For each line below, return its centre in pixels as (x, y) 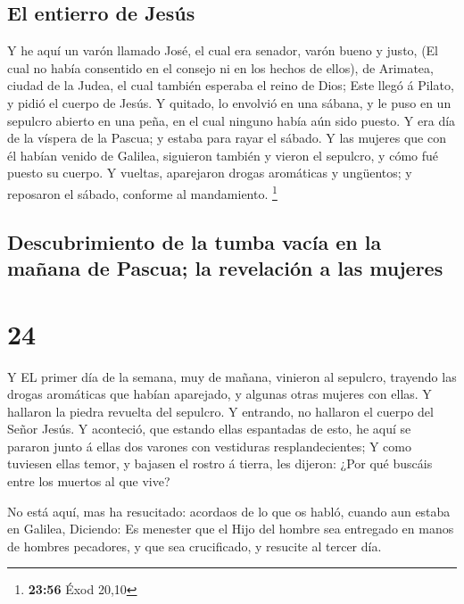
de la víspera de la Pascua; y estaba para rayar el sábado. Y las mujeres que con (227, 138)
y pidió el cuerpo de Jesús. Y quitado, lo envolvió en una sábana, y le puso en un (229, 102)
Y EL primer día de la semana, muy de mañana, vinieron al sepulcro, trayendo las (232, 376)
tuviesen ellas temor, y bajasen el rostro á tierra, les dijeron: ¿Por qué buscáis (220, 463)
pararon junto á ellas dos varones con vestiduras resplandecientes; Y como (209, 446)
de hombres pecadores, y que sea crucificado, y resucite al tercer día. (195, 546)
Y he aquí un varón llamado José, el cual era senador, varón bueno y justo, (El (223, 50)
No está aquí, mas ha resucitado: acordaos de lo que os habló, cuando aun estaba (229, 511)
